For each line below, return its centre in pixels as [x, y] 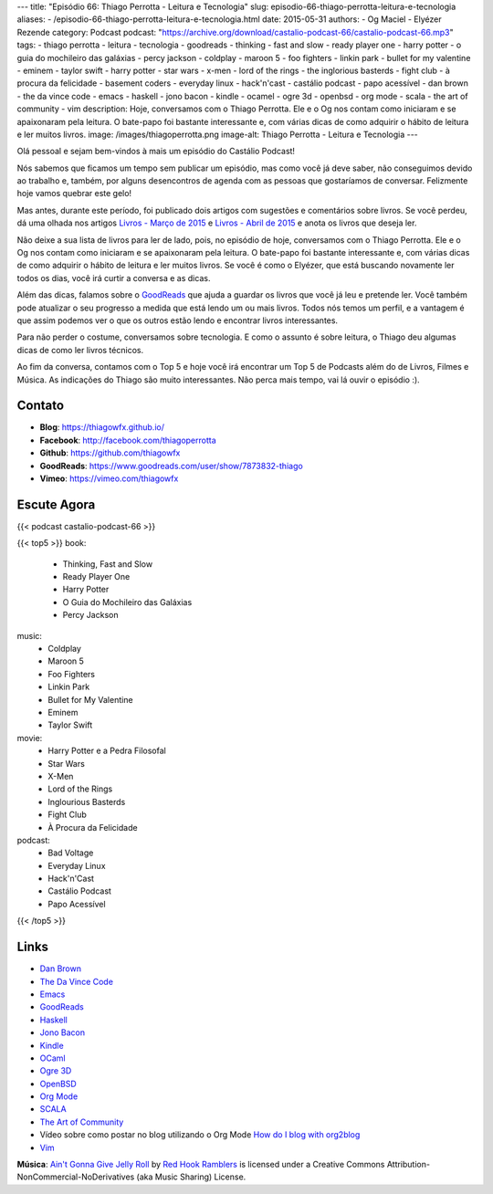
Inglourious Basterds [87, 801]
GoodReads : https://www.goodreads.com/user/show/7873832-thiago [171, 466]
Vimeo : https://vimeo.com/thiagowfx [109, 478]
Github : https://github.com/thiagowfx [110, 453]
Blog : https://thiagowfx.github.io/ [102, 427]
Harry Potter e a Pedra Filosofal [107, 751]
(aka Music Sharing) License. [191, 1177]
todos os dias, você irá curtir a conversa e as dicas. [114, 278]
